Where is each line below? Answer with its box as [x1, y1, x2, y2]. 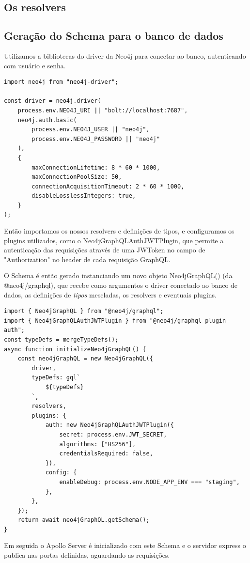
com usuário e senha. [4, 60, 66, 70]
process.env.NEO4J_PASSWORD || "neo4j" [31, 135, 160, 142]
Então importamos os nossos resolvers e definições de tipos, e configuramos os [4, 226, 234, 236]
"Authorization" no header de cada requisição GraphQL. [4, 254, 171, 264]
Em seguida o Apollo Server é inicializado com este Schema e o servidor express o [4, 540, 246, 550]
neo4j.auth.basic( [17, 116, 77, 124]
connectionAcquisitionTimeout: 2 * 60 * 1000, [31, 183, 185, 190]
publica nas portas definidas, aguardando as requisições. [4, 550, 170, 560]
